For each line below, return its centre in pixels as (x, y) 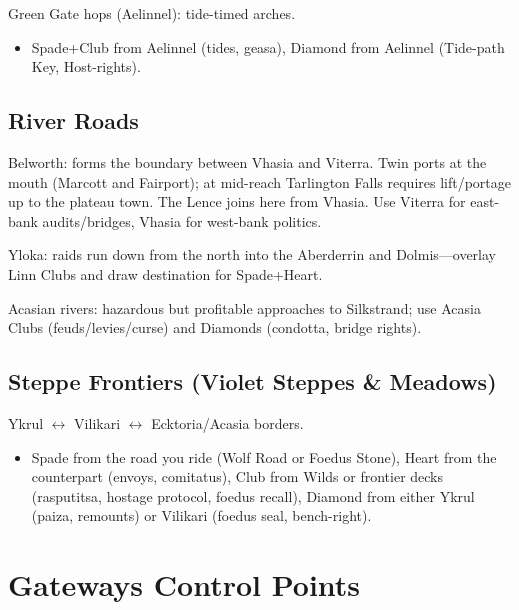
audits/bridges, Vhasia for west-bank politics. (182, 220)
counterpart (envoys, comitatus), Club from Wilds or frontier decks (237, 476)
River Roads (73, 120)
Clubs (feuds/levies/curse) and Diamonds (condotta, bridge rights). (215, 327)
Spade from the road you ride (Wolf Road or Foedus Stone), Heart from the (264, 456)
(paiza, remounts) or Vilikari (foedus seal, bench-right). (201, 515)
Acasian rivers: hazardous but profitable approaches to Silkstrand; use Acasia (244, 307)
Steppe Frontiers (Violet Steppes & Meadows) (252, 381)
